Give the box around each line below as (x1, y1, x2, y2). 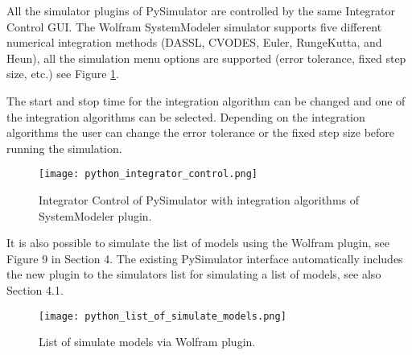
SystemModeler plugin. (39, 207, 152, 224)
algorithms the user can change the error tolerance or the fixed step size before (6, 124, 395, 141)
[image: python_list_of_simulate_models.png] (39, 310, 286, 322)
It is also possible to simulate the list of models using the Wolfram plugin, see (6, 234, 389, 251)
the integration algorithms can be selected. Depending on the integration (6, 108, 365, 125)
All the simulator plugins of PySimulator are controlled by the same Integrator (6, 2, 395, 19)
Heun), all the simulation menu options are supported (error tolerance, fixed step (6, 49, 406, 66)
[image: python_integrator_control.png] (39, 168, 258, 180)
